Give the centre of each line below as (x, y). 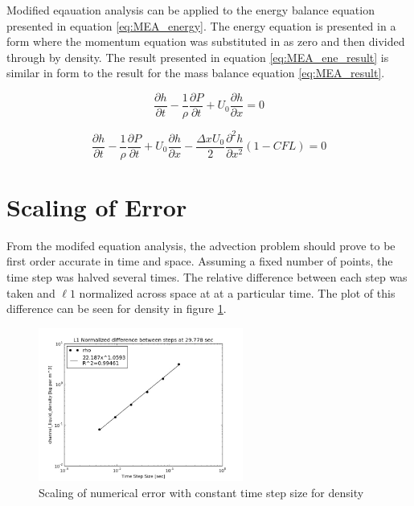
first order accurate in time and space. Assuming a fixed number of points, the (200, 261)
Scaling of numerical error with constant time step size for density (201, 493)
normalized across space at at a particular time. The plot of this (237, 292)
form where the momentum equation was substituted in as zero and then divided (206, 41)
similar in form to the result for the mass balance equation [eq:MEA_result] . (196, 73)
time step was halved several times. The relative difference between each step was (207, 276)
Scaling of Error (97, 206)
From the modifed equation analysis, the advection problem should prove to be (201, 245)
